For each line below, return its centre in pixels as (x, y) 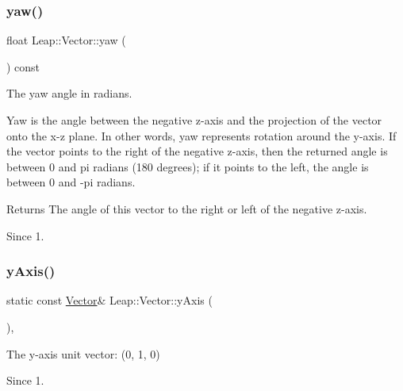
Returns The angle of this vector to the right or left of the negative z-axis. (187, 208)
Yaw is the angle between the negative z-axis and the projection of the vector (194, 120)
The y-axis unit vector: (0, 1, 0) (83, 353)
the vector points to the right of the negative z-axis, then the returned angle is (197, 151)
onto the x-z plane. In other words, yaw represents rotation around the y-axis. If (201, 135)
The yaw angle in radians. (69, 93)
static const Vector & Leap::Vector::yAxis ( (109, 300)
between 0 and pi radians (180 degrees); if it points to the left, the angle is (188, 166)
